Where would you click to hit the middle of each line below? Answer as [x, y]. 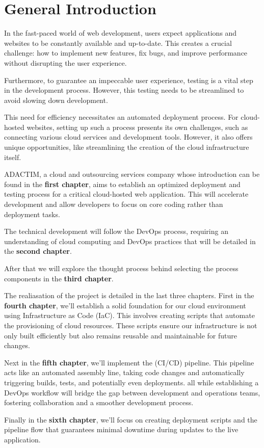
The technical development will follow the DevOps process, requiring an [116, 231]
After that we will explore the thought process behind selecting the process [121, 268]
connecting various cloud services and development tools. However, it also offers [128, 137]
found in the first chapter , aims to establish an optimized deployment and [122, 184]
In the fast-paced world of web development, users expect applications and [121, 33]
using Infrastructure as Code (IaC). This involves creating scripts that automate [129, 315]
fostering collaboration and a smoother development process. [99, 402]
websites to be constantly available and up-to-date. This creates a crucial [118, 43]
